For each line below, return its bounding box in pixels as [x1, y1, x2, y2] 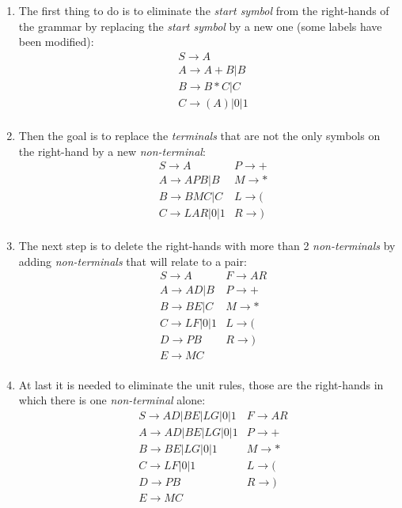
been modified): [18, 33, 94, 50]
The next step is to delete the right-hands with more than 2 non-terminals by [18, 237, 396, 254]
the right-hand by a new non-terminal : [18, 142, 206, 159]
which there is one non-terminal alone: [18, 392, 206, 408]
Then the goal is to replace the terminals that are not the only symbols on [18, 127, 381, 143]
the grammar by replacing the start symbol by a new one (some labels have [18, 17, 382, 34]
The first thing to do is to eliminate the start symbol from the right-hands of [18, 2, 389, 18]
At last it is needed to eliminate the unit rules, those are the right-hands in [18, 376, 384, 392]
